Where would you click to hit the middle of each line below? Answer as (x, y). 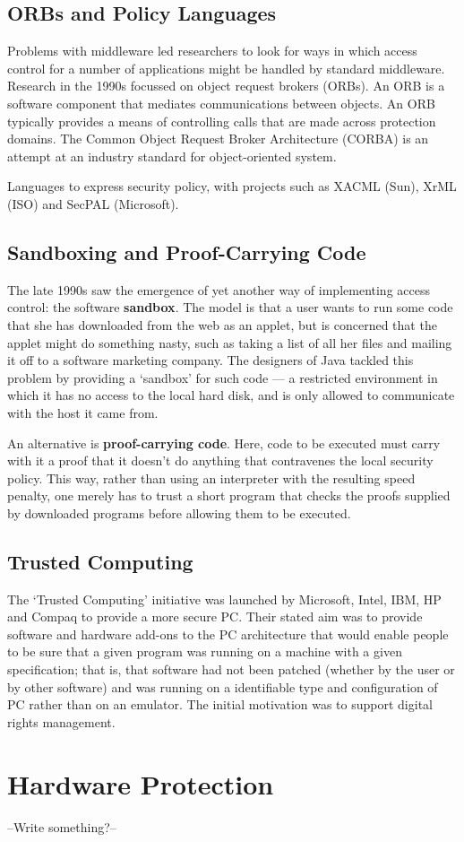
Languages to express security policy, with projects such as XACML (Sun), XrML (232, 186)
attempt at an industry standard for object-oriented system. (172, 156)
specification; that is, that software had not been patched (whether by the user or (231, 669)
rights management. (61, 721)
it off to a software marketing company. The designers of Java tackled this (211, 360)
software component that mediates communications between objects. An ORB (221, 103)
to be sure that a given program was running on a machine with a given (205, 651)
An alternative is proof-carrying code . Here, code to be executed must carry (224, 443)
